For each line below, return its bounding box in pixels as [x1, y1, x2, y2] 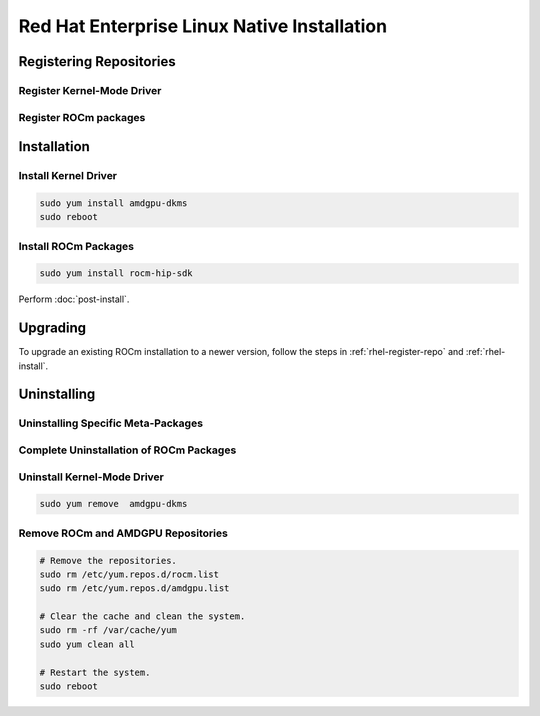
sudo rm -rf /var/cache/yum [39, 625, 177, 636]
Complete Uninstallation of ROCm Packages [18, 443, 237, 457]
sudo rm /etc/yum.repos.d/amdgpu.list [39, 583, 230, 594]
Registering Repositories [18, 53, 176, 70]
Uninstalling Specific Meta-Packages [18, 416, 204, 430]
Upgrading [18, 320, 87, 337]
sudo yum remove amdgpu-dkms [39, 498, 188, 510]
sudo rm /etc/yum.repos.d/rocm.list [39, 568, 220, 580]
